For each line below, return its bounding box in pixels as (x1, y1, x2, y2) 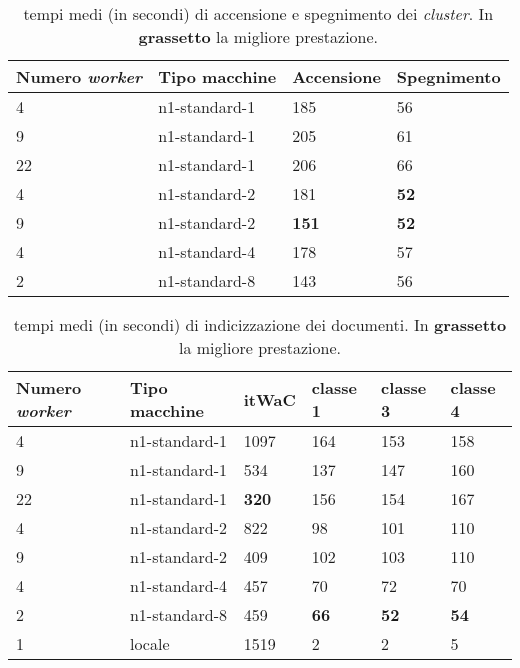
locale (129, 632, 170, 655)
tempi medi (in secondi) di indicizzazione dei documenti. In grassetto (13, 313, 507, 336)
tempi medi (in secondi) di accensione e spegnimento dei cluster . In (23, 2, 494, 25)
